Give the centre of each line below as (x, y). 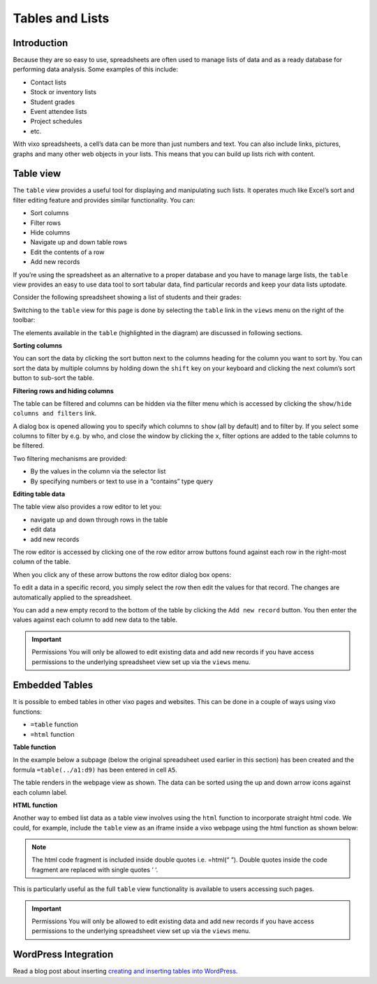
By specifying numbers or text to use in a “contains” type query (121, 481)
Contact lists (48, 82)
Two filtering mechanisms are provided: (70, 458)
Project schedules (57, 122)
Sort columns (50, 213)
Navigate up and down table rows (79, 242)
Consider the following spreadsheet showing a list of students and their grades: (127, 298)
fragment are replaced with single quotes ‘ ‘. (95, 869)
